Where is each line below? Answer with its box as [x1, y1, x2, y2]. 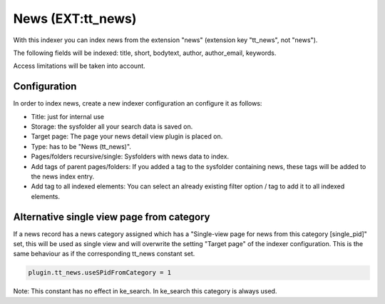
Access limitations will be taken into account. [13, 61, 145, 71]
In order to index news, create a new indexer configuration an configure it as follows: [13, 99, 262, 108]
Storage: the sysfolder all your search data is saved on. [31, 122, 193, 131]
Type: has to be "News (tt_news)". [31, 142, 132, 151]
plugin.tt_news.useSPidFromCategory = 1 [28, 268, 171, 277]
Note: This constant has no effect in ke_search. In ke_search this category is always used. [13, 287, 277, 295]
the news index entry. [31, 172, 95, 181]
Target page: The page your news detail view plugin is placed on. [31, 132, 223, 141]
